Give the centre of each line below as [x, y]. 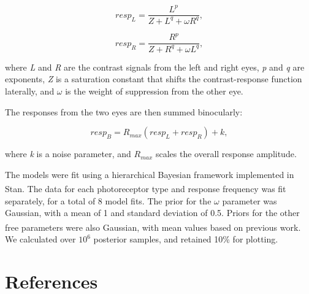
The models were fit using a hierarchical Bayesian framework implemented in [150, 174]
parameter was [250, 200]
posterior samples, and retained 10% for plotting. [186, 239]
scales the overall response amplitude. [226, 154]
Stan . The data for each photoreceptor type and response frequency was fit [146, 189]
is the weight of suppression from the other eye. [154, 91]
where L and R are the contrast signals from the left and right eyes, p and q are [155, 67]
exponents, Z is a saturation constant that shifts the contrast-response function [154, 79]
